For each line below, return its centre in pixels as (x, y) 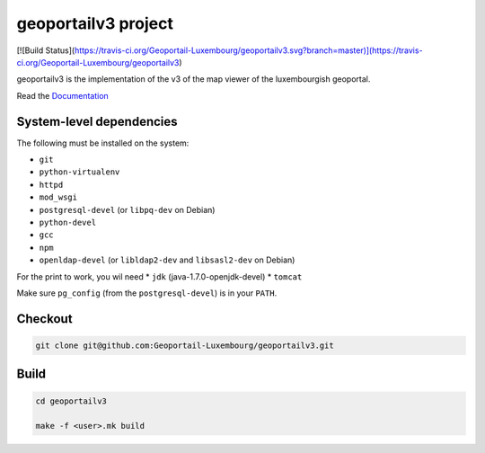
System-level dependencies (97, 121)
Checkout (44, 319)
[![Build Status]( (46, 50)
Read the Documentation (63, 95)
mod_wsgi (58, 197)
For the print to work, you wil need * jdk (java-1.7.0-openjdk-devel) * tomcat (159, 276)
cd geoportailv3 (71, 401)
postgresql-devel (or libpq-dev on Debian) (127, 209)
